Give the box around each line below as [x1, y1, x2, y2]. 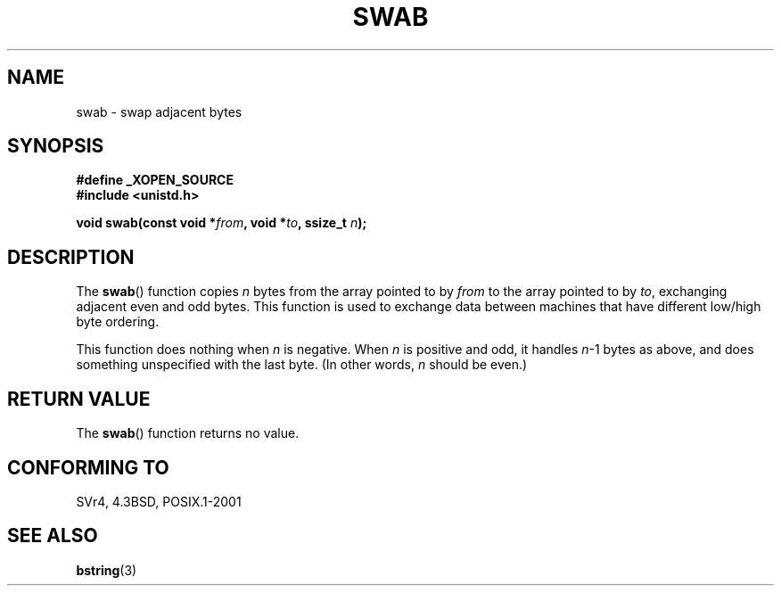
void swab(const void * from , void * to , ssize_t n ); [76, 215, 367, 231]
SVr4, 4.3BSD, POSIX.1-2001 [76, 493, 242, 509]
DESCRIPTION [7, 245, 135, 268]
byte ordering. [76, 314, 160, 330]
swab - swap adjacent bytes [76, 103, 243, 119]
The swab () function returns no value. [76, 425, 300, 441]
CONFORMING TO [7, 456, 169, 479]
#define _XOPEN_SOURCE [76, 172, 234, 188]
